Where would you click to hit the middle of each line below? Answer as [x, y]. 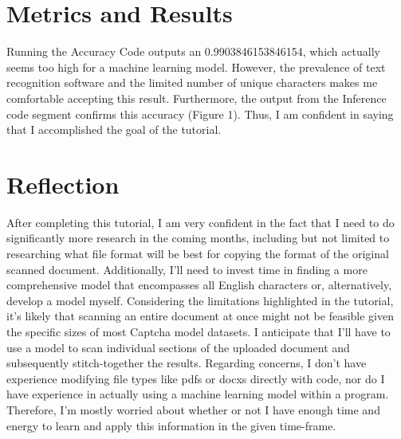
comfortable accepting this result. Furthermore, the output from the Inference [197, 98]
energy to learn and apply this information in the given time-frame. [171, 425]
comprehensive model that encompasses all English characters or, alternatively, [199, 285]
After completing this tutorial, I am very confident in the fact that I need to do [200, 222]
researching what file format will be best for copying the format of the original [198, 253]
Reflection [63, 184]
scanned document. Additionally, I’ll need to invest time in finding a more [187, 269]
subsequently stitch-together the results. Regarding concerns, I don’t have [187, 363]
